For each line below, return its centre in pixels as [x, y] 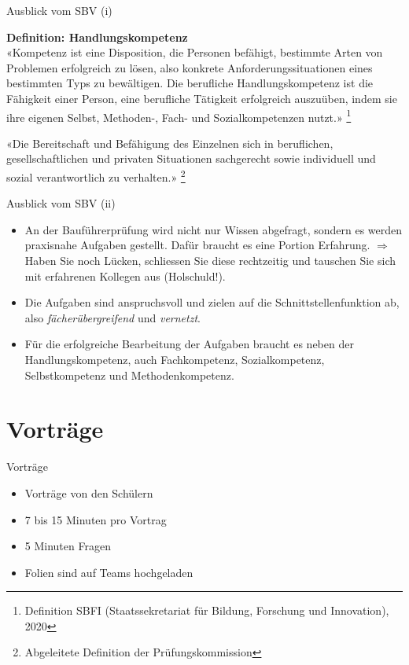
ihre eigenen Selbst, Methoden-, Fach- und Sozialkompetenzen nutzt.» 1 [179, 116]
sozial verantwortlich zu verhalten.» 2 [96, 176]
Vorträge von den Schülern [89, 492]
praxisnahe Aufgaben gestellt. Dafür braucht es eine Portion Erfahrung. [197, 245]
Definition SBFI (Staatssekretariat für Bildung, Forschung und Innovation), [207, 610]
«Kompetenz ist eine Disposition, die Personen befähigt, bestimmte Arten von [195, 52]
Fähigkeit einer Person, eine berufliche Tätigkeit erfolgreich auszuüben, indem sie [202, 98]
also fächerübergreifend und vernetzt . [112, 317]
